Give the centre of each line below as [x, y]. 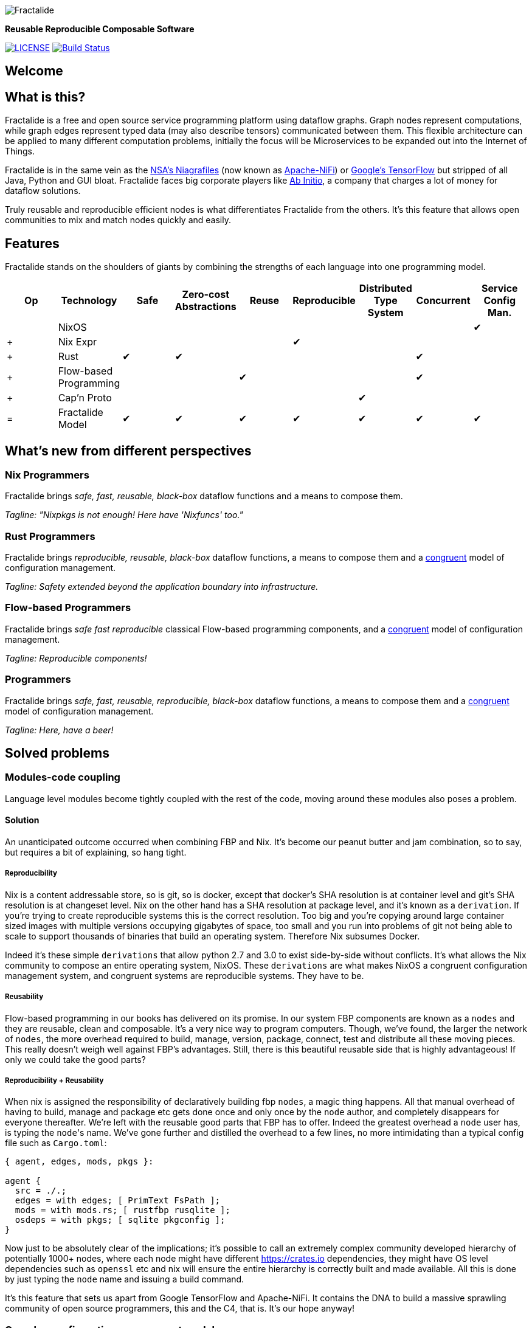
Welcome [34, 71]
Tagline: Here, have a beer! [59, 730]
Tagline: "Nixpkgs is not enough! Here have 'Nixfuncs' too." [124, 515]
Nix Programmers [47, 475]
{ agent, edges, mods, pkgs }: [79, 1162]
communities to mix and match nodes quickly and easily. [118, 220]
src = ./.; [41, 1191]
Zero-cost [206, 295]
